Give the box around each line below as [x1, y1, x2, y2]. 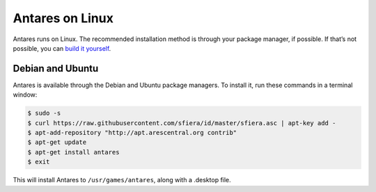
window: [13, 90, 38, 99]
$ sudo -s [27, 109, 61, 118]
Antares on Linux [13, 10, 114, 26]
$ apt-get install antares [27, 148, 120, 156]
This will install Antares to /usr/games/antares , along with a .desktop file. [13, 176, 231, 184]
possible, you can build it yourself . [13, 44, 111, 52]
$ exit [27, 158, 50, 166]
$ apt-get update [27, 138, 87, 146]
